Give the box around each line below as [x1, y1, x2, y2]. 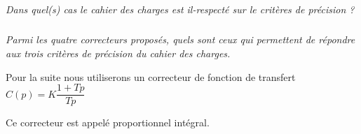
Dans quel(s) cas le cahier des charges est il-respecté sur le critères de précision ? [6, 2, 355, 17]
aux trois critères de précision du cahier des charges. [6, 45, 231, 60]
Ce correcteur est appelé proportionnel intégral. [6, 115, 210, 130]
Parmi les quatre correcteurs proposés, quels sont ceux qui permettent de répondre [6, 32, 355, 47]
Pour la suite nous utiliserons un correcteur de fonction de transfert [6, 69, 296, 84]
